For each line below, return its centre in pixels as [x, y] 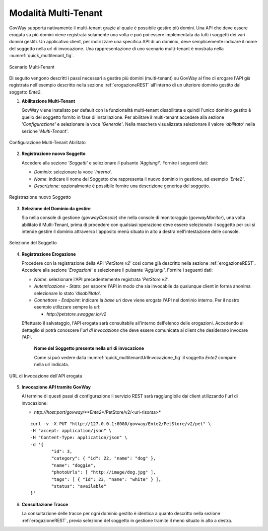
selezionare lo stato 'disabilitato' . [68, 293]
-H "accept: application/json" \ [71, 430]
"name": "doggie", [74, 465]
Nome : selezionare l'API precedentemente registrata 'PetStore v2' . [102, 279]
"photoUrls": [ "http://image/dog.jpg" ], [104, 472]
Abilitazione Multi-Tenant [48, 101]
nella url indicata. [52, 365]
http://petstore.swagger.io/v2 [76, 314]
